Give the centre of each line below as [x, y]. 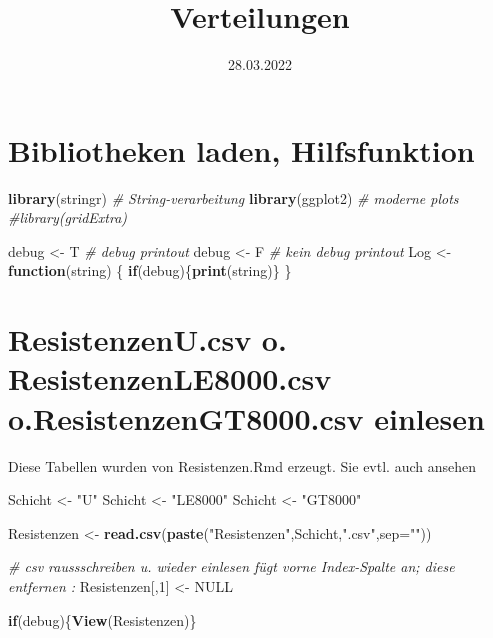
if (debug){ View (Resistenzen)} [102, 619]
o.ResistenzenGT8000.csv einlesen [246, 417]
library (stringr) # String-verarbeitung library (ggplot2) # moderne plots [233, 197]
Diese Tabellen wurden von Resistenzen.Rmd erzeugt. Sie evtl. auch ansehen [242, 465]
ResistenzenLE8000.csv [170, 378]
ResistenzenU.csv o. [147, 339]
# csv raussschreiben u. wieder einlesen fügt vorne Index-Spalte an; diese [231, 566]
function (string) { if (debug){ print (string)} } [150, 270]
